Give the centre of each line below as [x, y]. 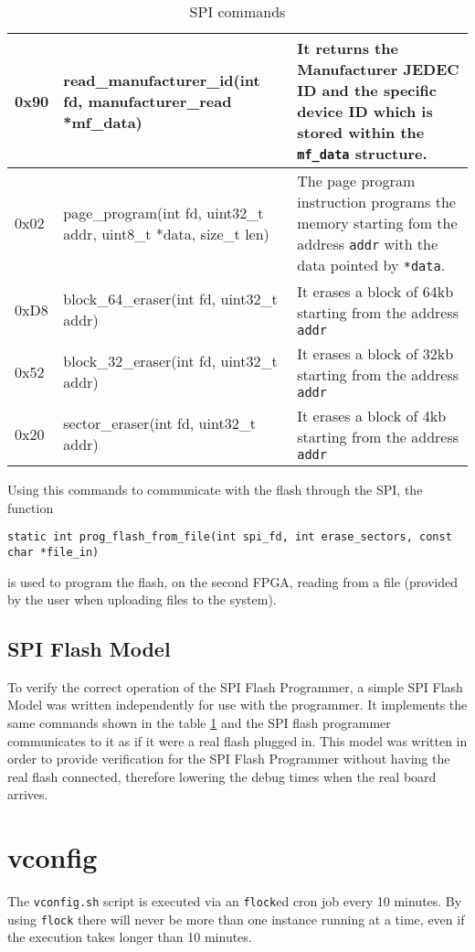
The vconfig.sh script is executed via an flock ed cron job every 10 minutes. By [235, 901]
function [31, 507]
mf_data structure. [362, 153]
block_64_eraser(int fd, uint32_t [170, 299]
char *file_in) [53, 552]
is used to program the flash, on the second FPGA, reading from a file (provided [232, 581]
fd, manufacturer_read [148, 101]
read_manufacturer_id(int [162, 80]
